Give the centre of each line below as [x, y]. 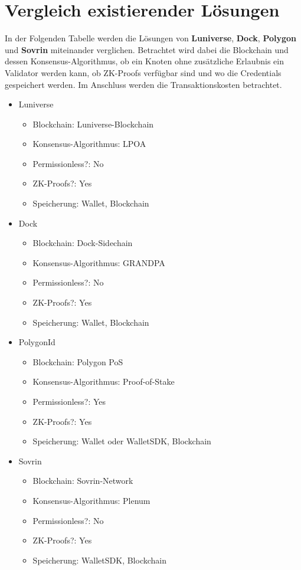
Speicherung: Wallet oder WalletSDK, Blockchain [122, 441]
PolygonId [37, 342]
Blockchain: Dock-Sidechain [83, 243]
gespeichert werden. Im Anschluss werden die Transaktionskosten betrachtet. [143, 84]
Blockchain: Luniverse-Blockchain [93, 124]
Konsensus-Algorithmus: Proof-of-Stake [104, 381]
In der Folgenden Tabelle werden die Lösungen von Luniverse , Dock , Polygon [150, 38]
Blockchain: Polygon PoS [78, 361]
